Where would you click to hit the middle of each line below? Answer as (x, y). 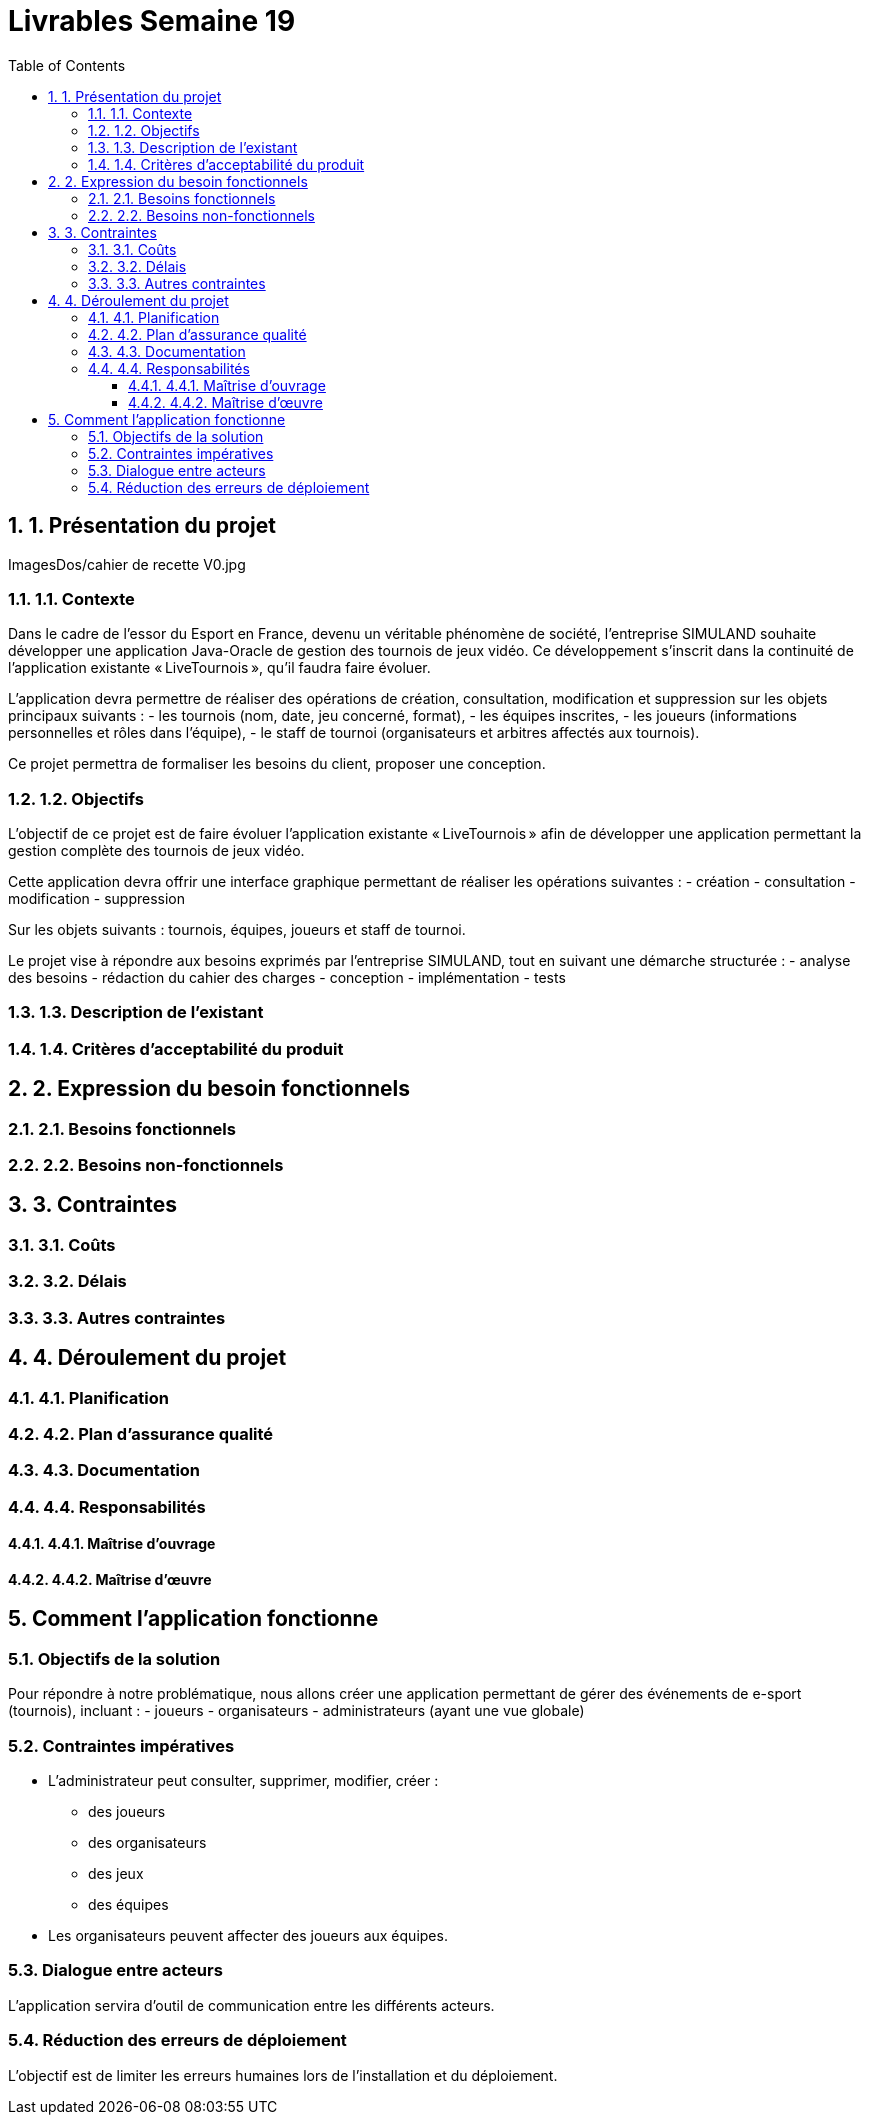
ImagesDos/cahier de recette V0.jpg (127, 564)
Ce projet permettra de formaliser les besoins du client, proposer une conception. (277, 764)
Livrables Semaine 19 (152, 21)
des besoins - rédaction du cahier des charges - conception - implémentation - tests (287, 978)
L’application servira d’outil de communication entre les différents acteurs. (251, 2005)
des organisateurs (147, 1842)
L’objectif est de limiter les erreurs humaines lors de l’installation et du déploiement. (283, 2075)
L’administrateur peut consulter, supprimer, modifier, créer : (243, 1780)
